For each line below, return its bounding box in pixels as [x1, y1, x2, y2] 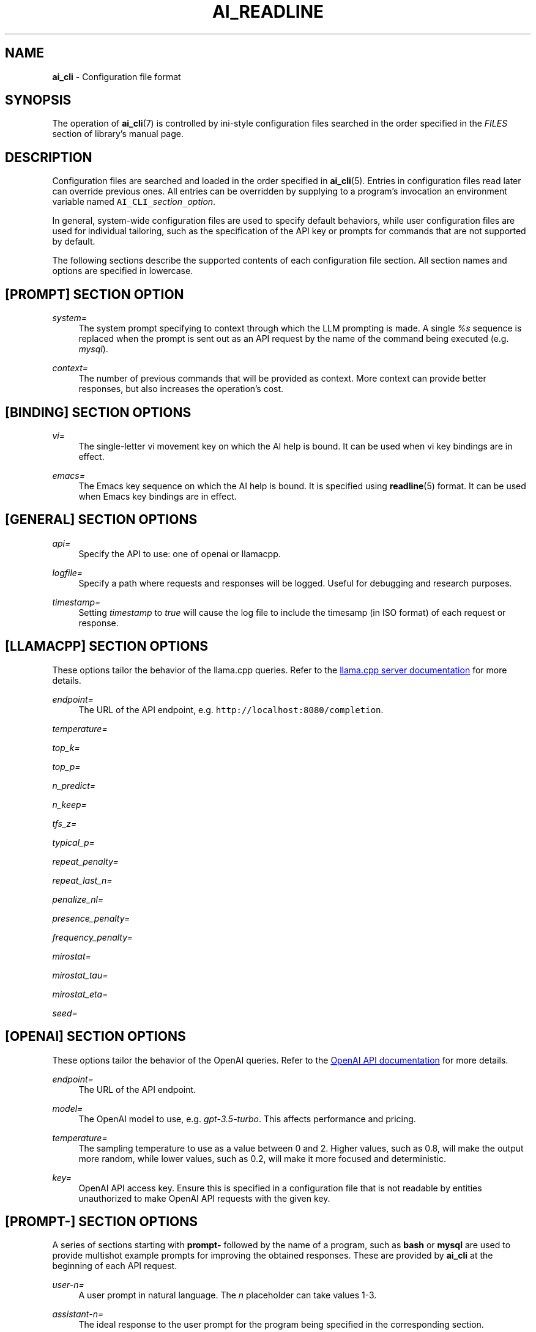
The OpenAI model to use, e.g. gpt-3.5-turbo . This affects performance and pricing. [78, 1113, 416, 1124]
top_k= [52, 742, 80, 753]
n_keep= [52, 799, 87, 810]
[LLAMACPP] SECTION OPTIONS [5, 638, 209, 654]
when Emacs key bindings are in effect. [78, 490, 237, 501]
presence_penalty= [52, 912, 130, 923]
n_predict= [52, 780, 96, 791]
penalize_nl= [52, 894, 104, 905]
